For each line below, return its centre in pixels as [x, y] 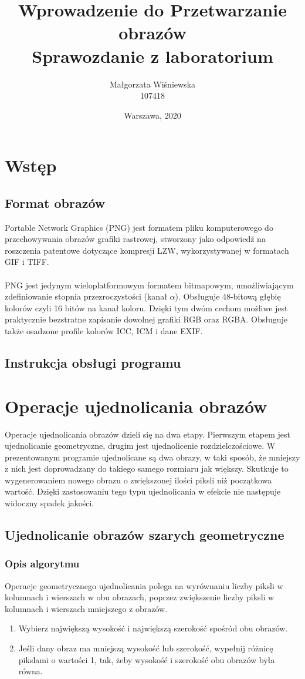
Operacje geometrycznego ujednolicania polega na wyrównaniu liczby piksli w [144, 585]
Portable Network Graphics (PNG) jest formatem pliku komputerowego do [139, 227]
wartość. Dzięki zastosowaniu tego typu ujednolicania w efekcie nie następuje [143, 491]
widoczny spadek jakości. [50, 503]
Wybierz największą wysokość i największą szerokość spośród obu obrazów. [153, 628]
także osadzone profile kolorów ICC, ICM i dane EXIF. [104, 331]
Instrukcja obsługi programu [93, 362]
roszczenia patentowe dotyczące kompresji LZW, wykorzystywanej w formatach [147, 250]
